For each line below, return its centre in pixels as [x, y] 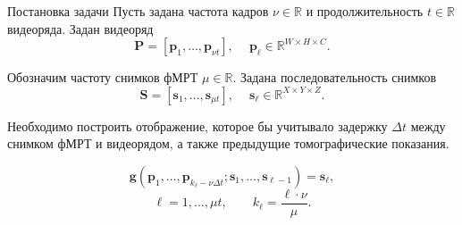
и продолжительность [365, 11]
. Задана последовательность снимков [335, 77]
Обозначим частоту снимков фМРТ [103, 77]
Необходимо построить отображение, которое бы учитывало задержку [197, 125]
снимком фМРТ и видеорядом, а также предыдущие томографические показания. [228, 143]
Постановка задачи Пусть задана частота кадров [138, 11]
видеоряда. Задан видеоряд [80, 28]
